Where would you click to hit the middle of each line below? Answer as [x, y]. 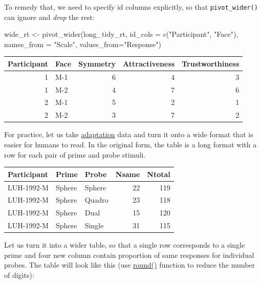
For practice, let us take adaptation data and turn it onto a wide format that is [129, 134]
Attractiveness [149, 63]
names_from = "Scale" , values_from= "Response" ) [83, 44]
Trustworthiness [211, 63]
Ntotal [159, 174]
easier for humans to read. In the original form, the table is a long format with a [130, 144]
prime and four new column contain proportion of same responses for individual [129, 255]
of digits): [19, 275]
